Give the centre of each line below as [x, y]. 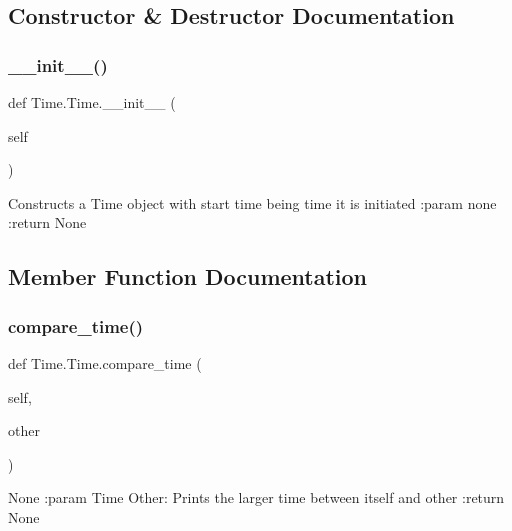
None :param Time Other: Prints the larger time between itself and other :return [256, 497]
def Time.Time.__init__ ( [92, 102]
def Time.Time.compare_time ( [105, 362]
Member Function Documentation [188, 276]
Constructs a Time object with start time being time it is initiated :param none [252, 202]
